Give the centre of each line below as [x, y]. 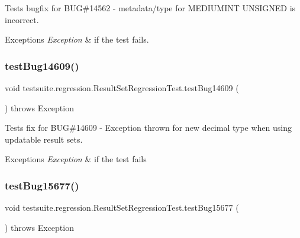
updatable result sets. [44, 139]
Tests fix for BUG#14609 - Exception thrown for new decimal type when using [148, 128]
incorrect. [22, 19]
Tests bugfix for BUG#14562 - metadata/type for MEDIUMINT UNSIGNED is [150, 8]
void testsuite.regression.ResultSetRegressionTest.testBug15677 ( [122, 208]
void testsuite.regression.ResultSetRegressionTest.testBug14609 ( [122, 88]
